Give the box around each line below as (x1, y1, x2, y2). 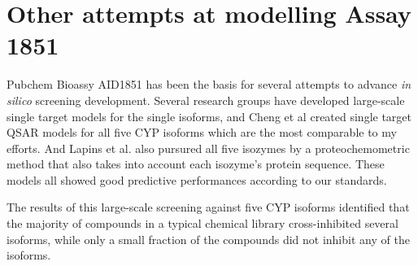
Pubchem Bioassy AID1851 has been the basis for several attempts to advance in (7, 76, 411, 93)
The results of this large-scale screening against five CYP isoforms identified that (7, 198, 410, 216)
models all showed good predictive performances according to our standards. (7, 171, 387, 188)
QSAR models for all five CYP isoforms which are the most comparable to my (7, 124, 397, 141)
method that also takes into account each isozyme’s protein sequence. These (7, 155, 385, 172)
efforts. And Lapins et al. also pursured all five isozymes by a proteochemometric (7, 139, 410, 156)
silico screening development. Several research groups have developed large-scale (7, 91, 405, 108)
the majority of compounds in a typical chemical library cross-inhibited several (7, 215, 398, 232)
